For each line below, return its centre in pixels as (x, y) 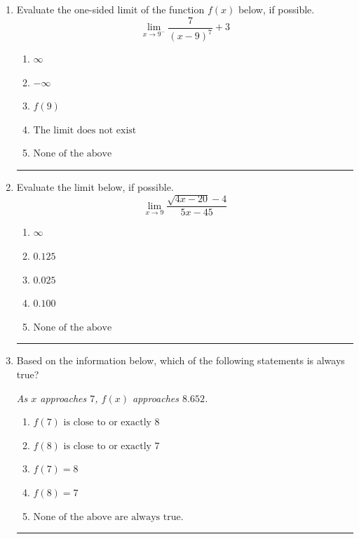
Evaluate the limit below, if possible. (95, 186)
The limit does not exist (85, 130)
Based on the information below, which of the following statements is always (181, 360)
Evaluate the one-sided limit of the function (110, 9)
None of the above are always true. (108, 517)
